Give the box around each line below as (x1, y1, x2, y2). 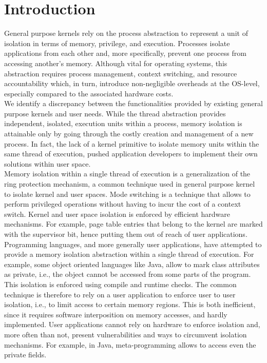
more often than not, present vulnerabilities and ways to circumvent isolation (4, 329, 247, 339)
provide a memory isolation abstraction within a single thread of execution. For (4, 249, 254, 259)
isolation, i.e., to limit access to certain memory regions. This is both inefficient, (4, 299, 256, 310)
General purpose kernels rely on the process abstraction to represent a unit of (4, 28, 248, 38)
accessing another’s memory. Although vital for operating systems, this (4, 57, 227, 68)
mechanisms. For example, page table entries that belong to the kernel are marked (4, 218, 263, 229)
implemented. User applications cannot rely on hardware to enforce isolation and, (4, 319, 260, 330)
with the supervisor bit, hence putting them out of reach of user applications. (4, 229, 247, 239)
